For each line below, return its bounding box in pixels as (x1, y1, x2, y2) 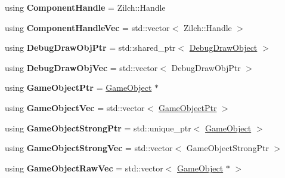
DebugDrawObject (189, 41, 258, 54)
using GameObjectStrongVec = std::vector (5, 142, 173, 154)
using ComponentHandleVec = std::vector (5, 21, 170, 33)
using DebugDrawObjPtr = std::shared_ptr (5, 41, 176, 54)
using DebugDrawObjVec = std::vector (5, 61, 158, 73)
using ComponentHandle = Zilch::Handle (5, 1, 166, 13)
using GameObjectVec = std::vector (5, 101, 145, 113)
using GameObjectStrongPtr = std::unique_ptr (5, 121, 191, 134)
